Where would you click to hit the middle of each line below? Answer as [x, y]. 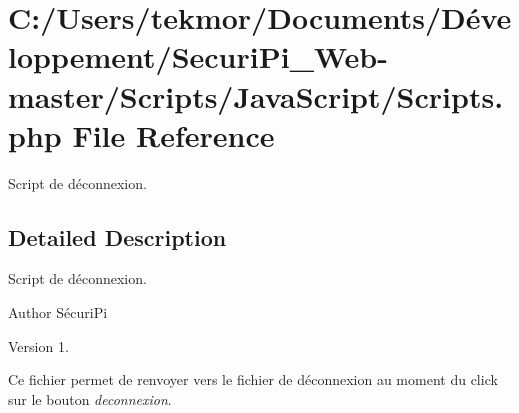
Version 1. [38, 345]
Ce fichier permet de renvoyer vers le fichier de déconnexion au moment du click [253, 379]
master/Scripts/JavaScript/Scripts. [256, 95]
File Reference [173, 134]
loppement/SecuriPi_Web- [198, 56]
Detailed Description [117, 236]
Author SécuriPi [58, 312]
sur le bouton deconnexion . [90, 398]
